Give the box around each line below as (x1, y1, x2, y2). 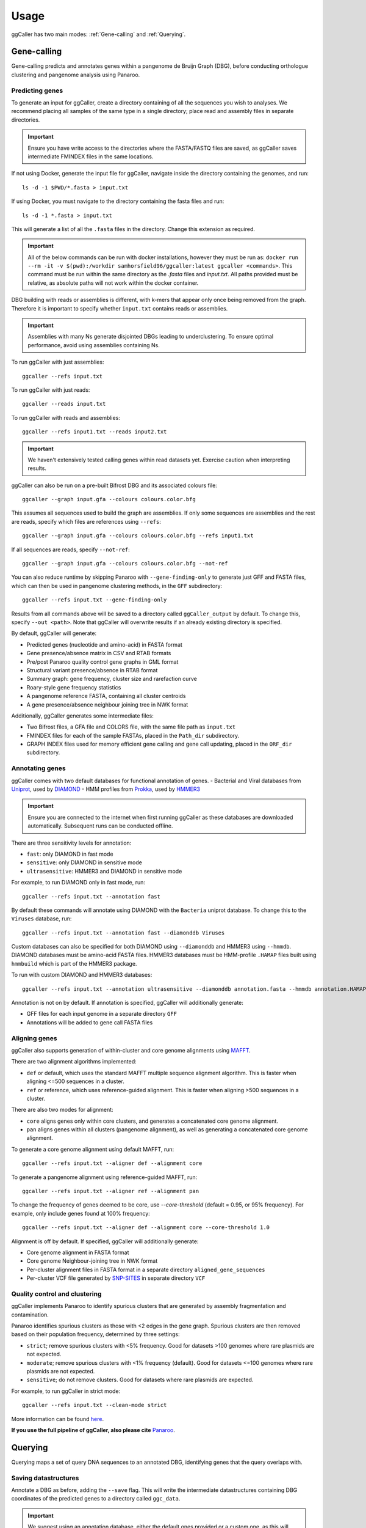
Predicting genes (11, 86, 63, 95)
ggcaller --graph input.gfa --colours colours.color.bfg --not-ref (22, 560, 228, 567)
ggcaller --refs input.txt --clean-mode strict (22, 1401, 167, 1409)
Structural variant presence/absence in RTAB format (26, 666, 158, 674)
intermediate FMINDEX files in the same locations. (27, 153, 154, 160)
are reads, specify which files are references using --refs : (11, 518, 161, 525)
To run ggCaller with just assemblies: (11, 358, 104, 366)
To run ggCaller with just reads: (11, 386, 90, 394)
